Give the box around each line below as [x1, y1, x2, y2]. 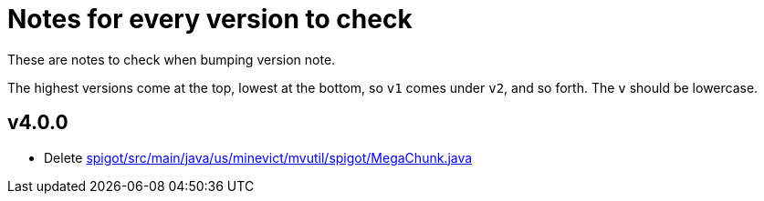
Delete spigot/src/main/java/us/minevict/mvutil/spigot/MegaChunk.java [44, 149, 473, 166]
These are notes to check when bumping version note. [7, 51, 336, 67]
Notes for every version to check [7, 4, 413, 35]
